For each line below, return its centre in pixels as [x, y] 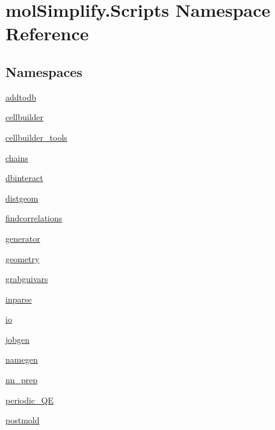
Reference [47, 33]
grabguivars [27, 279]
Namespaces [44, 71]
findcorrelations [34, 218]
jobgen [18, 339]
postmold [23, 420]
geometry [23, 258]
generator [23, 238]
